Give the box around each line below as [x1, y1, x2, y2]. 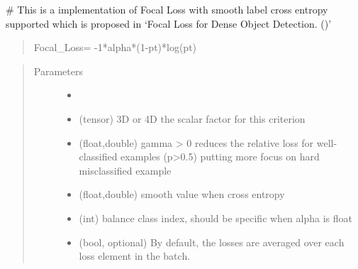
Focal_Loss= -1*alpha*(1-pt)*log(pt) [33, 40, 197, 55]
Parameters [33, 63, 83, 78]
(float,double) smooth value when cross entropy [79, 187, 285, 202]
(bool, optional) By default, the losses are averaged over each [79, 234, 345, 249]
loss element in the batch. [79, 248, 191, 263]
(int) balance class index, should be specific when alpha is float [79, 210, 352, 225]
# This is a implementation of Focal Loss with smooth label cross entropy [6, 2, 328, 16]
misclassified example [79, 163, 172, 177]
